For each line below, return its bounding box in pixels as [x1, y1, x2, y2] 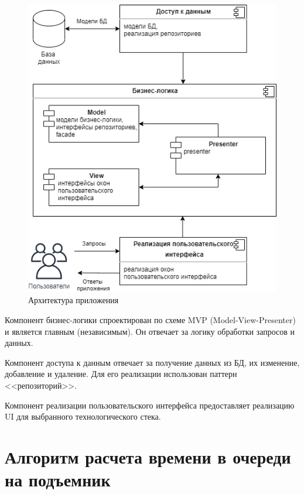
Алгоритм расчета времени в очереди [5, 444, 291, 468]
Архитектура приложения [28, 294, 119, 306]
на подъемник [5, 468, 111, 492]
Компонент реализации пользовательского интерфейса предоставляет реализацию [5, 399, 295, 411]
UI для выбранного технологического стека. [5, 410, 161, 423]
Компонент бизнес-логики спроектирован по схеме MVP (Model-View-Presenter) [5, 313, 296, 325]
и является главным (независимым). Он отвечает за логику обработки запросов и [5, 325, 295, 337]
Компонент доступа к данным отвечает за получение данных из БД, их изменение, [5, 356, 300, 368]
